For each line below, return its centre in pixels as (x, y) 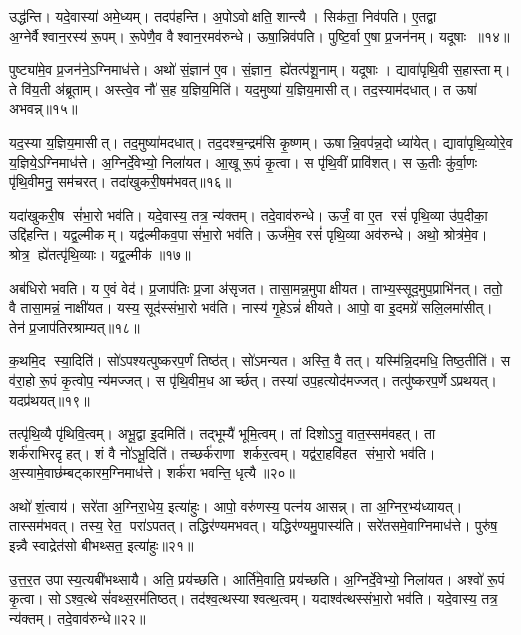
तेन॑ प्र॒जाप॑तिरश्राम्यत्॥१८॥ (74, 326)
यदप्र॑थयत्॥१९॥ (49, 399)
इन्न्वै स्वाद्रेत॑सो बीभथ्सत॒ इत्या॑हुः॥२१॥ (101, 545)
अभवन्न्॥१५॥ (43, 108)
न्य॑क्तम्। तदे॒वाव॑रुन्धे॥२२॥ (77, 617)
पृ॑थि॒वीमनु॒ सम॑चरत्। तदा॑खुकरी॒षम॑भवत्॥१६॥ (120, 181)
